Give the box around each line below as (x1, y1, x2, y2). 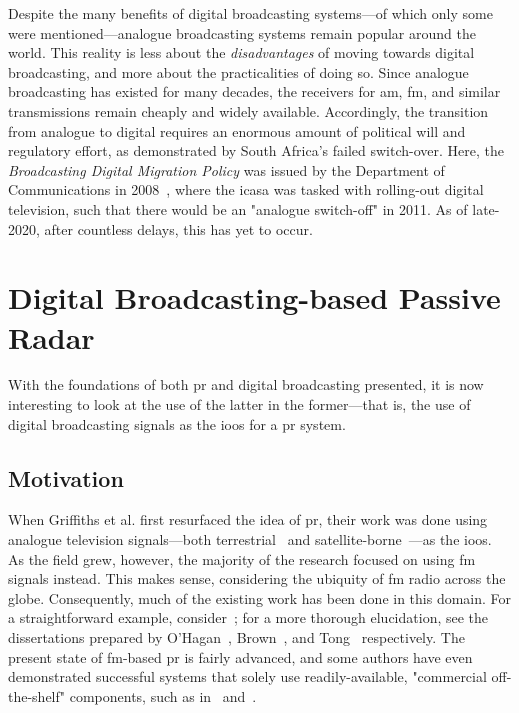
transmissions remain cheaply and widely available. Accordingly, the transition (8, 100, 489, 121)
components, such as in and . (69, 685, 257, 706)
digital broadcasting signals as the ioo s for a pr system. (8, 413, 346, 434)
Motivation (8, 462, 124, 493)
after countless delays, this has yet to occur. (44, 218, 313, 239)
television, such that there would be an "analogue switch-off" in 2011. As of (8, 198, 468, 219)
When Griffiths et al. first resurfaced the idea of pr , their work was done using (8, 509, 488, 530)
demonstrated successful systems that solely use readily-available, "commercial (8, 666, 487, 687)
